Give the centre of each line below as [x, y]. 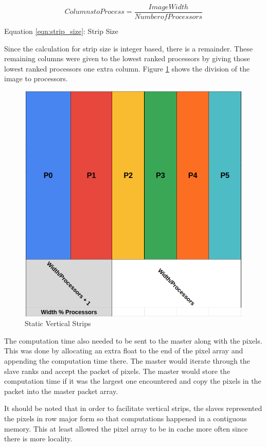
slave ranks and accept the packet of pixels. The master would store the [117, 371]
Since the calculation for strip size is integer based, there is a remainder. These [128, 48]
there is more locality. [38, 439]
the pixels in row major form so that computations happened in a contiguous [126, 418]
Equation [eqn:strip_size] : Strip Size [61, 31]
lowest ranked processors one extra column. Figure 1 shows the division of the [127, 68]
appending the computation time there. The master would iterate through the [127, 361]
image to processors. [36, 78]
